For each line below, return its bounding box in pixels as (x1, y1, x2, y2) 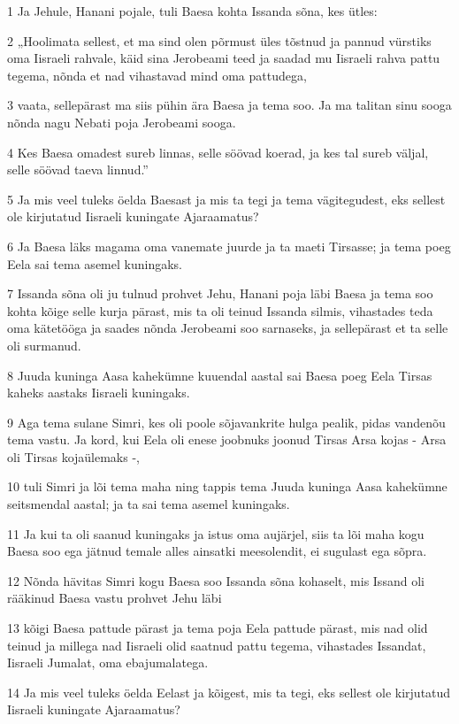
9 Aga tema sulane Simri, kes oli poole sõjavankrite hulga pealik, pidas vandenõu (7, 412, 446, 431)
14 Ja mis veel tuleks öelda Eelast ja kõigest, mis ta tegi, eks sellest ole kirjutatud (7, 682, 451, 701)
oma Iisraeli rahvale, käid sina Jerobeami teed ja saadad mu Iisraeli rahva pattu (7, 49, 440, 67)
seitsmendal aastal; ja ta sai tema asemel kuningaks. (7, 495, 290, 513)
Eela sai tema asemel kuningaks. (7, 254, 182, 273)
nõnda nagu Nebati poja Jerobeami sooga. (7, 112, 236, 131)
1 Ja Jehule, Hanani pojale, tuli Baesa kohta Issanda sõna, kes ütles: (7, 2, 378, 19)
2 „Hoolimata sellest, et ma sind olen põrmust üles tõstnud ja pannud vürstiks (7, 31, 432, 50)
